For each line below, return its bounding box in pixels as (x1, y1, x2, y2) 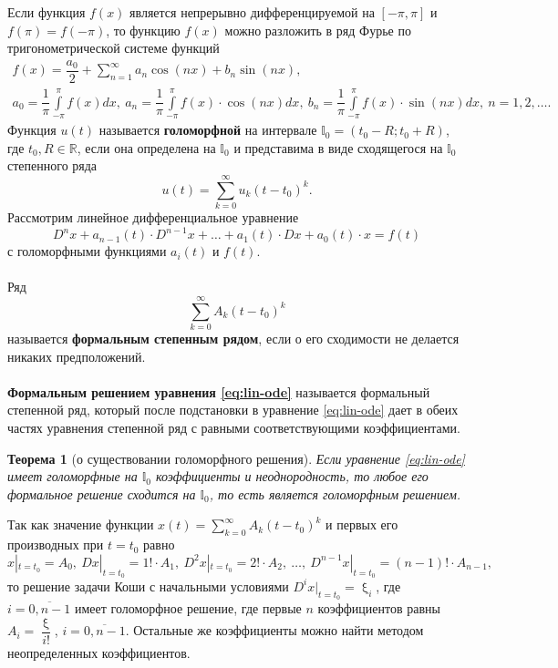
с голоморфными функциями (7, 242, 167, 261)
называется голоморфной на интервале (98, 120, 317, 139)
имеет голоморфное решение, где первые (74, 599, 302, 618)
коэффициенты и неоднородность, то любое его (156, 467, 429, 486)
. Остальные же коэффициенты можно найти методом (125, 621, 424, 640)
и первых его (325, 515, 398, 534)
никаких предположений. (7, 346, 146, 365)
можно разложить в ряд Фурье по (224, 20, 411, 39)
